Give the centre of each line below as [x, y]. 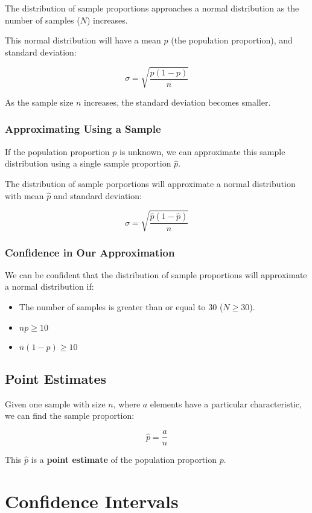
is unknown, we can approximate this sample [202, 151]
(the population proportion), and [232, 40]
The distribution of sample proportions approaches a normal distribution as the [152, 8]
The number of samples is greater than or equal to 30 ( [121, 307]
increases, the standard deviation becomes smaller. [177, 102]
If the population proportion [57, 151]
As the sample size [39, 102]
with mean [24, 195]
